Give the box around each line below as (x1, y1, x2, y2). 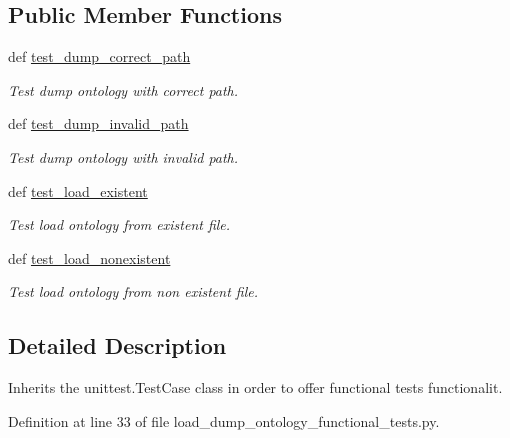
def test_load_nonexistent (8, 247, 171, 268)
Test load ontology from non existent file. (8, 281, 258, 302)
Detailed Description (8, 330, 227, 361)
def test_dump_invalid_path (8, 113, 189, 134)
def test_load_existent (8, 180, 148, 201)
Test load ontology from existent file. (8, 214, 231, 235)
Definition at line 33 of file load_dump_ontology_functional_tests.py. (8, 410, 440, 431)
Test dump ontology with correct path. (8, 79, 239, 100)
